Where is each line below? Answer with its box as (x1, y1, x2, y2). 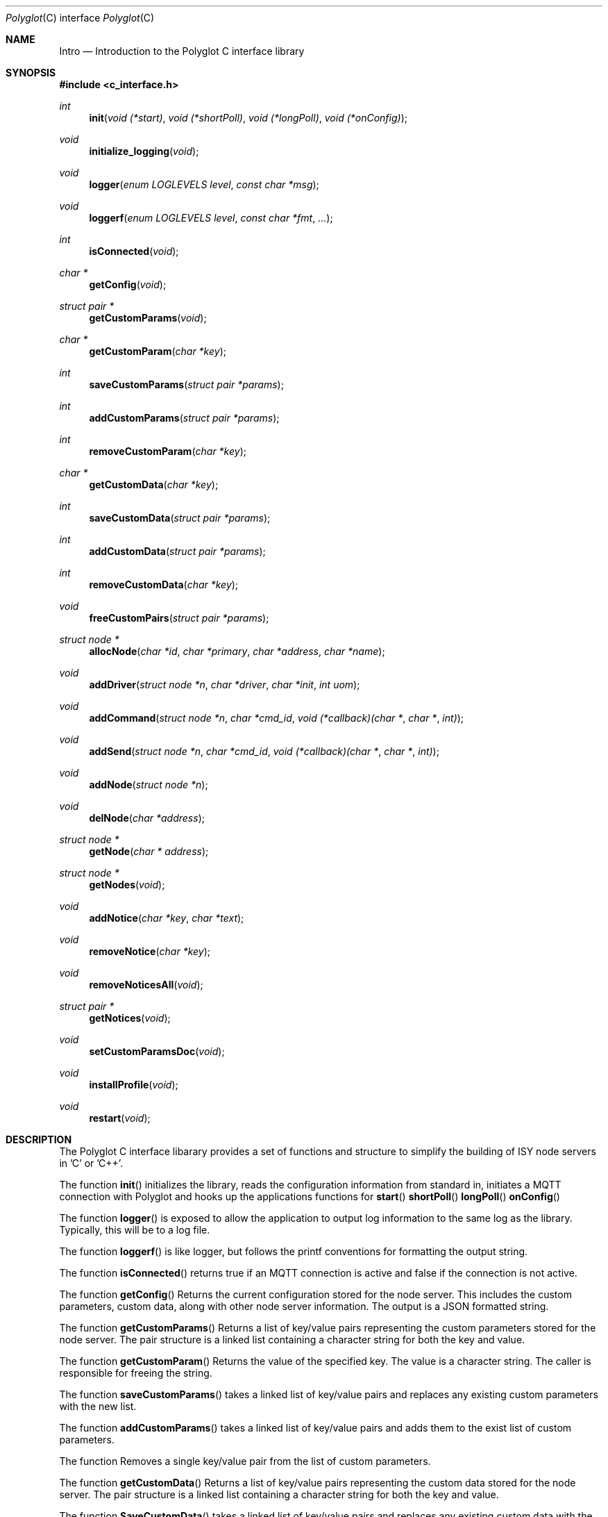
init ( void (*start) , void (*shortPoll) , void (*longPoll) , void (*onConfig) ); (89, 112, 407, 124)
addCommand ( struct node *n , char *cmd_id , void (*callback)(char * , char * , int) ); (89, 712, 464, 724)
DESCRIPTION (6, 1134, 72, 1145)
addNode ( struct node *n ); (89, 779, 208, 790)
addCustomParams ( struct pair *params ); (89, 412, 280, 424)
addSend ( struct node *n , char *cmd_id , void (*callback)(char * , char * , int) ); (89, 745, 439, 757)
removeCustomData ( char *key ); (89, 579, 239, 590)
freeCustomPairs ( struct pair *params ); (89, 612, 269, 624)
